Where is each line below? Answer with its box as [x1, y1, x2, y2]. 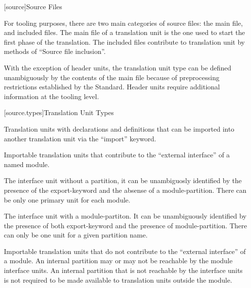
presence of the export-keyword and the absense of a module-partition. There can [4, 185, 247, 195]
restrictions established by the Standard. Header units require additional [4, 82, 220, 92]
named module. [4, 159, 50, 169]
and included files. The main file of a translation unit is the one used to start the [4, 27, 245, 37]
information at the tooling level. [4, 91, 99, 101]
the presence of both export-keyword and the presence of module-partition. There [4, 220, 247, 230]
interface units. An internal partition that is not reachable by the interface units [4, 265, 243, 275]
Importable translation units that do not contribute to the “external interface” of [4, 246, 246, 256]
